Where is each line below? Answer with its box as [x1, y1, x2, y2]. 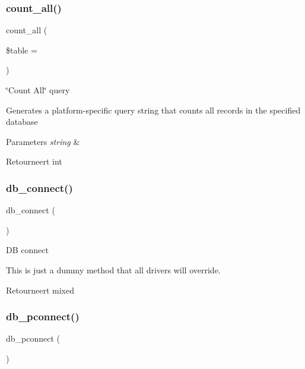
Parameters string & [6, 135, 80, 147]
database [6, 115, 38, 128]
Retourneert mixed [6, 283, 74, 296]
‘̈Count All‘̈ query [6, 84, 70, 96]
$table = [6, 43, 37, 56]
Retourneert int [6, 155, 62, 168]
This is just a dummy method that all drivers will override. [6, 263, 221, 276]
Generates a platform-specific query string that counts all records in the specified [6, 103, 301, 116]
